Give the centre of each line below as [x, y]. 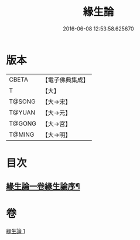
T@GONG [23, 123]
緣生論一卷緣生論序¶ [43, 186]
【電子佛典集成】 [65, 80]
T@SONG [23, 102]
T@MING [22, 134]
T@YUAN [22, 112]
